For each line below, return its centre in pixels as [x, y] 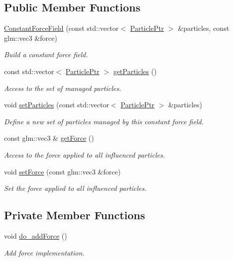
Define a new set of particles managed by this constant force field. [104, 121]
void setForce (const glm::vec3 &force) [62, 171]
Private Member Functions [75, 215]
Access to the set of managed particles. [63, 88]
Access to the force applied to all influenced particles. [85, 154]
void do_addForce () [36, 235]
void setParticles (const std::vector [57, 105]
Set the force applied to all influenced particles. [75, 188]
